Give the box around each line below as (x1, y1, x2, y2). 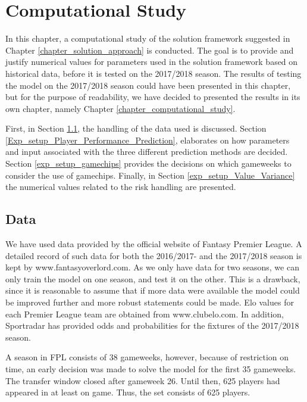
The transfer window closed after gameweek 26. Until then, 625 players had (5, 374, 280, 387)
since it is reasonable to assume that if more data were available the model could (5, 284, 300, 297)
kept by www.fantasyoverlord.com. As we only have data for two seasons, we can (5, 261, 299, 273)
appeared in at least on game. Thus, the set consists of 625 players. (5, 386, 250, 398)
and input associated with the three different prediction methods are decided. (5, 145, 288, 158)
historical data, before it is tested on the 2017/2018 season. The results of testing (5, 67, 302, 79)
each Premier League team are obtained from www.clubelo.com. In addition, (5, 307, 284, 320)
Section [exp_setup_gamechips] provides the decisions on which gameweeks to (5, 157, 292, 170)
